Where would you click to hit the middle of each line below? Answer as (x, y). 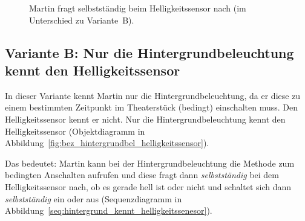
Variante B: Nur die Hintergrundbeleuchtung (149, 52)
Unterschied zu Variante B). (82, 20)
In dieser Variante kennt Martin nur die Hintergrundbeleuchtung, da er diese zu (153, 95)
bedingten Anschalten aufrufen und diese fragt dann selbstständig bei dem (142, 175)
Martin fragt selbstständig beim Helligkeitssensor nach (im (138, 8)
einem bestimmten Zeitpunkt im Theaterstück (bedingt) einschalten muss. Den (151, 107)
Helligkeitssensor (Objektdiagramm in (75, 131)
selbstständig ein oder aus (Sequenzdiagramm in (93, 198)
